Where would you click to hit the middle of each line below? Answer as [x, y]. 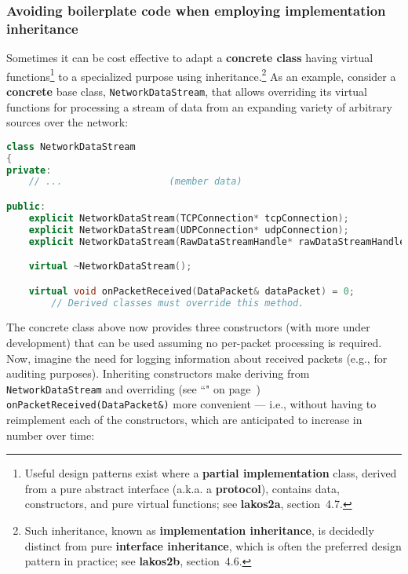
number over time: [51, 435]
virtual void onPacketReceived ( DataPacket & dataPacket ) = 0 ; [191, 291]
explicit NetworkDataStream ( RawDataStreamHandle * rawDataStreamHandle [217, 241]
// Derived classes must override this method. [178, 303]
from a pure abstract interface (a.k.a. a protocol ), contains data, [182, 488]
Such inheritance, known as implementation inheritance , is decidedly [199, 530]
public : [26, 206]
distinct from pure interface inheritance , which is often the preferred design [213, 545]
